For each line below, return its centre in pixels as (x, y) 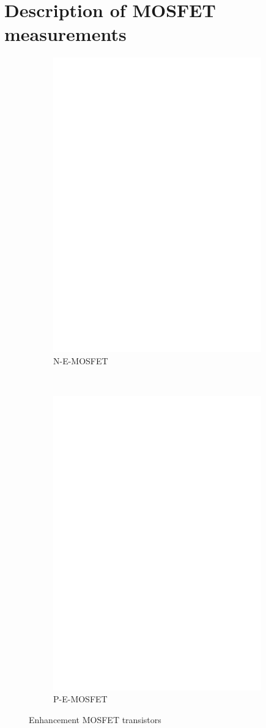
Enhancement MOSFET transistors (95, 719)
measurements (65, 34)
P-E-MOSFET (80, 699)
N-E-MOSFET (81, 360)
